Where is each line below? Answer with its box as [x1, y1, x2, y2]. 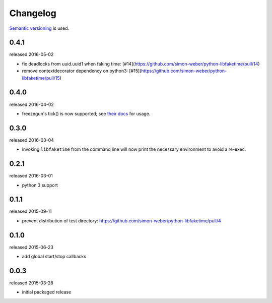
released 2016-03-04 [9, 137, 54, 143]
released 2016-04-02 [9, 101, 54, 107]
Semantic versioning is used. [9, 25, 70, 31]
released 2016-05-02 [9, 51, 54, 57]
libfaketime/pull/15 [22, 75, 60, 81]
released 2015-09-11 [9, 208, 52, 214]
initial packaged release [22, 289, 72, 295]
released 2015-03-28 [9, 280, 54, 286]
